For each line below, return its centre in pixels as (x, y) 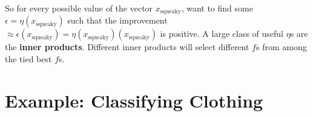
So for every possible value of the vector (79, 8)
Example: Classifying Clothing (134, 100)
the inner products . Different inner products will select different (127, 47)
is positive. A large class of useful (222, 34)
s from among (281, 47)
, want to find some (217, 8)
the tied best (28, 59)
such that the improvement (117, 20)
